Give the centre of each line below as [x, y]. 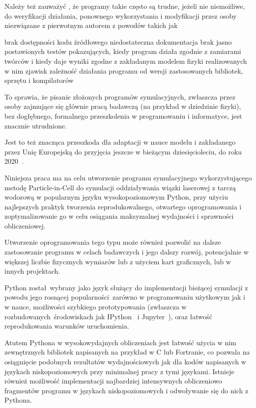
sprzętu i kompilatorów [39, 80]
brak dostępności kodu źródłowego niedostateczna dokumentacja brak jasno [118, 41]
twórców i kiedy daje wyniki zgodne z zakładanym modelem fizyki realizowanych [126, 61]
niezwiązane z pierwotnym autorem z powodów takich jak [91, 25]
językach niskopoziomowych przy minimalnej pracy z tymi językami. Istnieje [119, 371]
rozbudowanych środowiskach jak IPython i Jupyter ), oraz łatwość [108, 316]
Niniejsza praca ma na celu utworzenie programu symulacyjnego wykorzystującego [128, 177]
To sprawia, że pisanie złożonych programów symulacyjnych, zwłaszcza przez [120, 96]
